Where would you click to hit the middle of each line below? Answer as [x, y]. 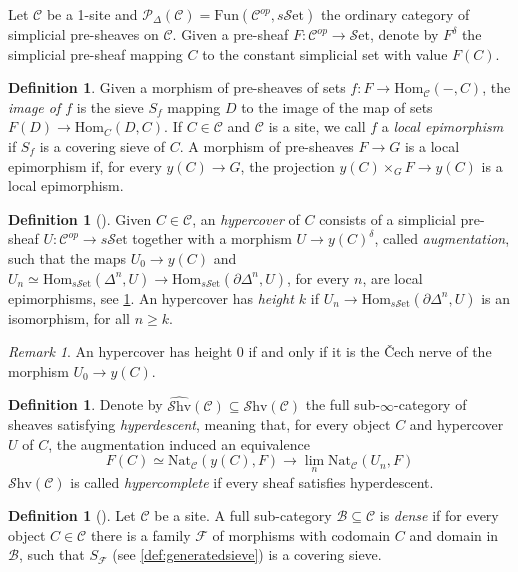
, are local [392, 277]
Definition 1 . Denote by [85, 404]
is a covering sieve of [102, 145]
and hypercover [456, 424]
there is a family [140, 534]
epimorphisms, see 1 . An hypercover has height [151, 297]
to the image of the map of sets [337, 106]
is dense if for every [439, 515]
